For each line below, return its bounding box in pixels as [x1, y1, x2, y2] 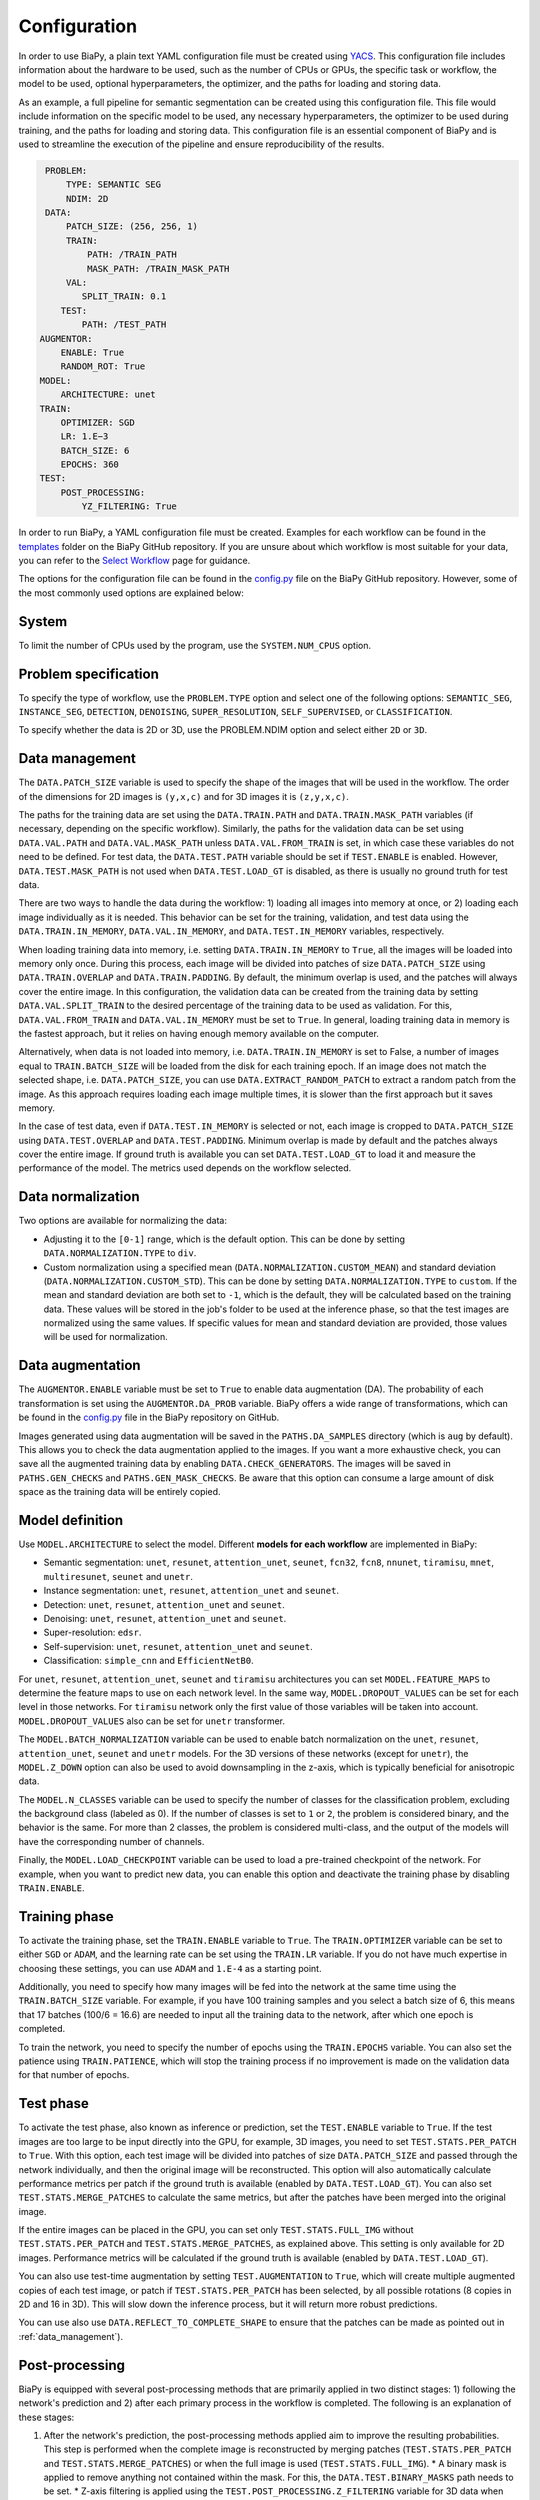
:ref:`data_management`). [18, 2330, 124, 2342]
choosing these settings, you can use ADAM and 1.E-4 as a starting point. [18, 1962, 322, 1974]
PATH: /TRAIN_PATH [86, 249, 177, 260]
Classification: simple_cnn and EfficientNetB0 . [43, 1655, 254, 1667]
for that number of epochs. [18, 2069, 130, 2081]
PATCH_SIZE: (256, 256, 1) [65, 221, 199, 232]
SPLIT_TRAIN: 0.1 [81, 291, 167, 302]
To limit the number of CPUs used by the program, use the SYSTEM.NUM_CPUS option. [18, 639, 372, 651]
